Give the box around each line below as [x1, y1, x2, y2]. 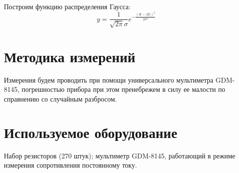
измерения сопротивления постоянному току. [4, 160, 137, 170]
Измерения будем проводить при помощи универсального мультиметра [4, 74, 214, 85]
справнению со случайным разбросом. [4, 94, 117, 104]
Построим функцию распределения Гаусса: [4, 1, 131, 11]
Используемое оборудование [4, 122, 177, 142]
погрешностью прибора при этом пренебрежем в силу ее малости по [21, 84, 225, 94]
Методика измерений [4, 46, 136, 66]
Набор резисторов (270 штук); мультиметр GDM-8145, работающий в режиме [4, 150, 236, 160]
